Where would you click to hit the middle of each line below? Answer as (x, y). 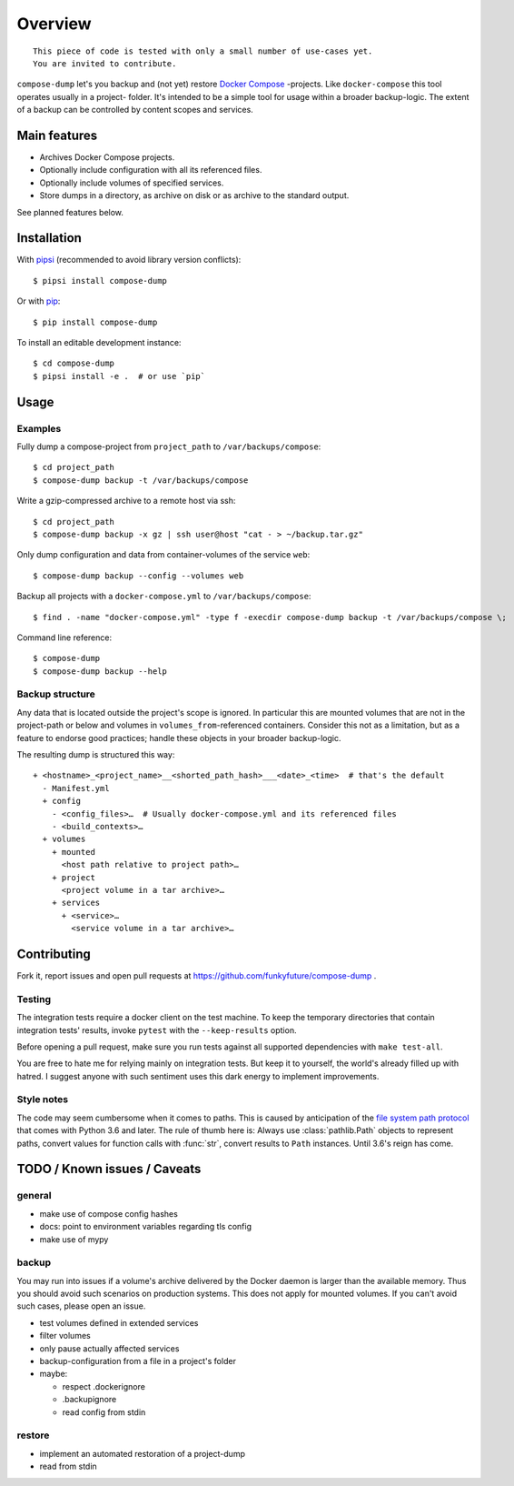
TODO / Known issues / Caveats (109, 1169)
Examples (39, 428)
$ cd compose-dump (74, 363)
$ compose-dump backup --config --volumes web (138, 576)
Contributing (54, 954)
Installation (49, 238)
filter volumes (65, 1336)
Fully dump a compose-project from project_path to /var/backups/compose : (169, 447)
